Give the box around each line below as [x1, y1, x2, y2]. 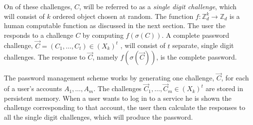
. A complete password [162, 30, 229, 40]
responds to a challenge [4, 30, 73, 40]
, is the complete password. [156, 52, 237, 62]
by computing [82, 30, 124, 40]
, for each [221, 73, 249, 83]
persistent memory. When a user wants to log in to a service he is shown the [4, 93, 232, 103]
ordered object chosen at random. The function [53, 11, 194, 21]
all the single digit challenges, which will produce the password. [4, 112, 193, 122]
